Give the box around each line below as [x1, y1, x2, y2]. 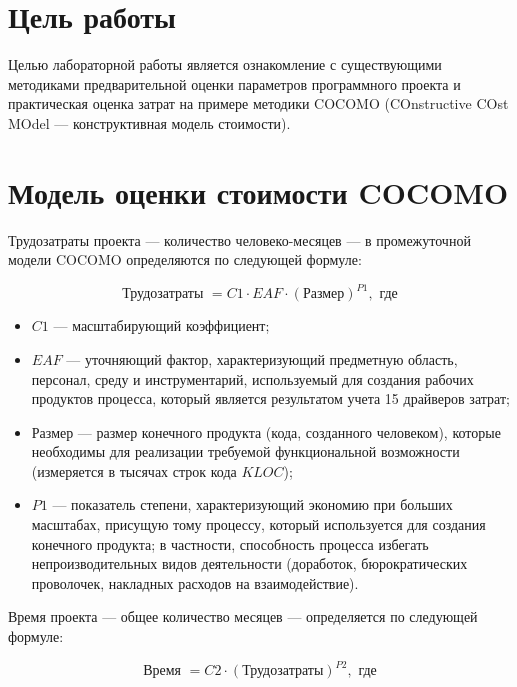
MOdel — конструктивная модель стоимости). [8, 112, 291, 133]
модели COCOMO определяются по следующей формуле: [8, 249, 362, 270]
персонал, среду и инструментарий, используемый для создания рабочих [31, 368, 474, 389]
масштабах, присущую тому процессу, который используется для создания [31, 514, 486, 535]
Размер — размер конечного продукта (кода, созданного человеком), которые [31, 421, 501, 442]
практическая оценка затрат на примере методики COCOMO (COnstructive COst [8, 93, 509, 114]
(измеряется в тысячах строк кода [31, 460, 237, 481]
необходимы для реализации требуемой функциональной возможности [31, 441, 460, 462]
